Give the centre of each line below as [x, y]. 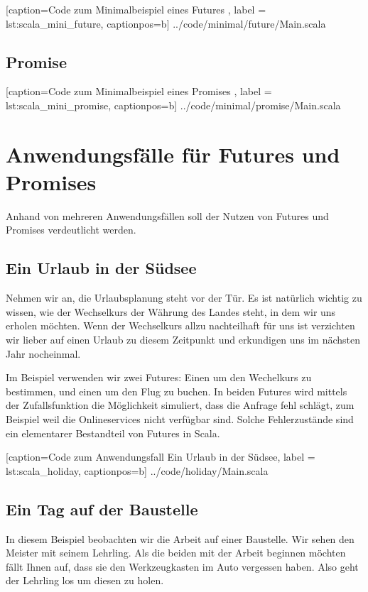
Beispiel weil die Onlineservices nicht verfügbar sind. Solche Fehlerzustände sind [180, 419]
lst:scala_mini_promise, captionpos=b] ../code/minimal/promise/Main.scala [173, 105]
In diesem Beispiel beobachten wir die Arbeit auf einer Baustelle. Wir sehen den [180, 538]
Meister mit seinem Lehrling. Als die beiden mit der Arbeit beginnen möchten [176, 553]
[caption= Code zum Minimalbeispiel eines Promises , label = [139, 91]
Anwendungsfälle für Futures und [173, 154]
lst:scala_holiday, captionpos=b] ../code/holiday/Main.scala [137, 470]
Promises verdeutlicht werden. [71, 230]
